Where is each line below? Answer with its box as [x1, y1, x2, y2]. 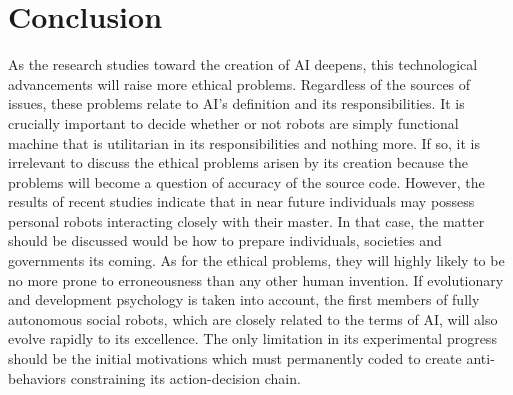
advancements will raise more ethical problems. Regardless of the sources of [8, 73, 471, 94]
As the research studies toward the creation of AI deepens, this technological [8, 54, 478, 75]
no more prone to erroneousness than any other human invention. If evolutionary [8, 269, 504, 290]
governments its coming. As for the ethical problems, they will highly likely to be [8, 250, 505, 271]
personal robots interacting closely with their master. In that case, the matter [8, 210, 485, 231]
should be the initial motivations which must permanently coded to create [8, 348, 462, 369]
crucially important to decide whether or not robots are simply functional [8, 112, 459, 133]
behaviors [8, 367, 67, 388]
